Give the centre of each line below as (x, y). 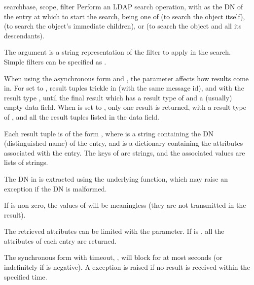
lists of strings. (26, 162)
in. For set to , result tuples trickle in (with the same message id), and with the (124, 88)
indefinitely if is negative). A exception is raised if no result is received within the (127, 267)
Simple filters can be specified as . (55, 61)
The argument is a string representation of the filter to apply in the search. (117, 52)
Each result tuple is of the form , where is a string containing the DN (109, 133)
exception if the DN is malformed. (55, 188)
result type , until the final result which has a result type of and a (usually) (118, 97)
